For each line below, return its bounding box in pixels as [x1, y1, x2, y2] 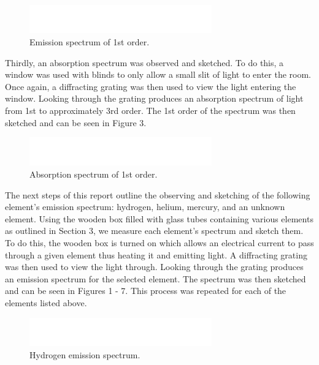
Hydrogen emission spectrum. [29, 348, 140, 361]
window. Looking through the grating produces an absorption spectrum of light [5, 92, 304, 105]
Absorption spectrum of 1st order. [29, 168, 158, 181]
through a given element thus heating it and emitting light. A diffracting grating [5, 248, 307, 261]
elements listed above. [5, 296, 87, 309]
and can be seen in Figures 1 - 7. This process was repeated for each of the [5, 284, 286, 297]
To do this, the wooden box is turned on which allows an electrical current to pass [5, 236, 314, 249]
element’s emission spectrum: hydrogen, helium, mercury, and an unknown [5, 200, 285, 213]
